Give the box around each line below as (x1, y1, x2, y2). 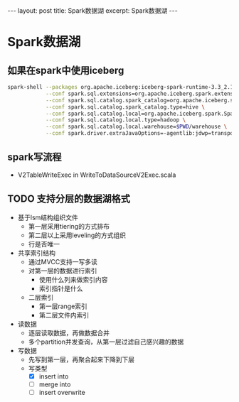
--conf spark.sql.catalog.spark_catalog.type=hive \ (45, 103, 205, 111)
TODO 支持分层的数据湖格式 (7, 193, 130, 205)
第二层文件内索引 (38, 310, 90, 319)
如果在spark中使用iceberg (7, 64, 124, 76)
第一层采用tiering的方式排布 (28, 222, 110, 230)
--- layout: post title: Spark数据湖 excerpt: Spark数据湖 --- (7, 6, 178, 15)
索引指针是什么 (38, 284, 83, 293)
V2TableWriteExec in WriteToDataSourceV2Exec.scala (17, 170, 176, 179)
